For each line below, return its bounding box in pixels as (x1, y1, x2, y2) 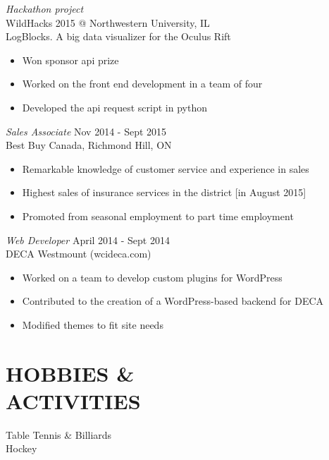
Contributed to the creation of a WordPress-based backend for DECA (22, 293, 324, 308)
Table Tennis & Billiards (6, 427, 112, 442)
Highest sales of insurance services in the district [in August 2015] (22, 185, 306, 200)
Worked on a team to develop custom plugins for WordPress (22, 270, 283, 284)
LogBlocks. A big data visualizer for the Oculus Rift (6, 29, 231, 44)
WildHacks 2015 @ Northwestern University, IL (6, 15, 210, 30)
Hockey (6, 441, 37, 456)
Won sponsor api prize (22, 52, 119, 67)
